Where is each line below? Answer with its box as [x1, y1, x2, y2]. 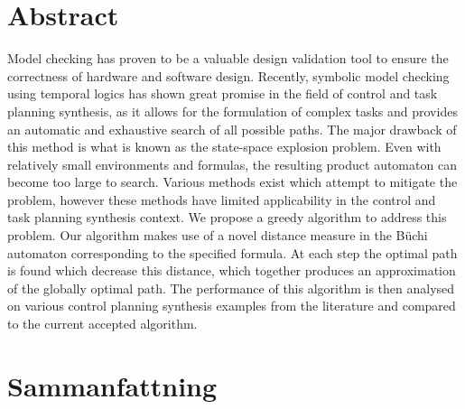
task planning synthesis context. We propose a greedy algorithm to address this [7, 208, 447, 227]
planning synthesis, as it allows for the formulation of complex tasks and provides [7, 101, 458, 120]
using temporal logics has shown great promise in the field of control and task [7, 84, 438, 103]
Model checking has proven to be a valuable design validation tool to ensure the [7, 49, 449, 68]
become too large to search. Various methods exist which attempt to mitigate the [7, 172, 458, 191]
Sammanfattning [7, 367, 218, 404]
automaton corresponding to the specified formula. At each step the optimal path [7, 243, 458, 262]
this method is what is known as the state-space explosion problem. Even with [7, 137, 442, 156]
